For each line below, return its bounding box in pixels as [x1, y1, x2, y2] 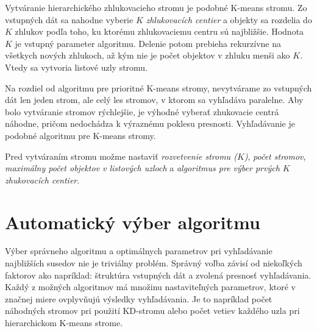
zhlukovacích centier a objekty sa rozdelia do [146, 13, 312, 26]
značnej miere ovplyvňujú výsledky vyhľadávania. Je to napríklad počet [5, 292, 272, 305]
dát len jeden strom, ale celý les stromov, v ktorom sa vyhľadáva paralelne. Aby [5, 93, 304, 106]
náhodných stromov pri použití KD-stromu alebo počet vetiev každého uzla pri [5, 304, 300, 317]
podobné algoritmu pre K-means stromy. [5, 129, 156, 141]
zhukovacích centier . [5, 173, 80, 186]
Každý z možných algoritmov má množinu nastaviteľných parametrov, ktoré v [5, 280, 296, 293]
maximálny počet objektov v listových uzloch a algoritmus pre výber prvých [5, 162, 280, 174]
